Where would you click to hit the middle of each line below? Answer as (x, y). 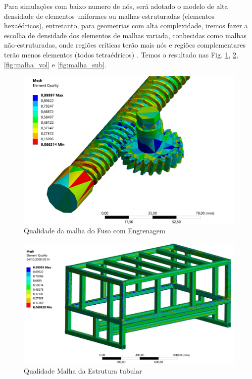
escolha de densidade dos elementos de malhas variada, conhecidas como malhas (125, 35)
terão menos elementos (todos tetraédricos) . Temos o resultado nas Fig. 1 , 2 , (121, 54)
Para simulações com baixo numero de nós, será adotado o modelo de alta (116, 6)
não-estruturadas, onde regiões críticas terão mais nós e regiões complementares (125, 45)
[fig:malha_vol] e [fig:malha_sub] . (55, 64)
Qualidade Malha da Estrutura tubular (83, 370)
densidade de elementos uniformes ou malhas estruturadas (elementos (109, 16)
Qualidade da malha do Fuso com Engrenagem (95, 231)
